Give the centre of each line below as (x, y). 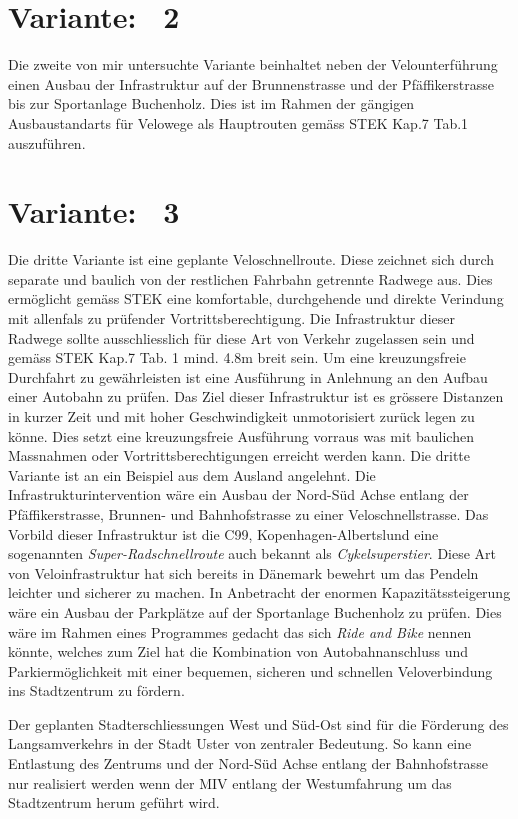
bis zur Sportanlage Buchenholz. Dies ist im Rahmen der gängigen (211, 103)
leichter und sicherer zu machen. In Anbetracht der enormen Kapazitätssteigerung (259, 592)
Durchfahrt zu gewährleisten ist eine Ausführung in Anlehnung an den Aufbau (248, 376)
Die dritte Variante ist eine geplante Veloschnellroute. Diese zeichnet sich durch (251, 259)
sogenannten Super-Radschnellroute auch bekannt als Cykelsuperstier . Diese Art (252, 553)
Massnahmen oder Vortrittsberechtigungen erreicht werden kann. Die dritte (239, 455)
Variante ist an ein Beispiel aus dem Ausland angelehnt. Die (192, 474)
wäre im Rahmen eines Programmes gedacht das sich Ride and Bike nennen (240, 631)
